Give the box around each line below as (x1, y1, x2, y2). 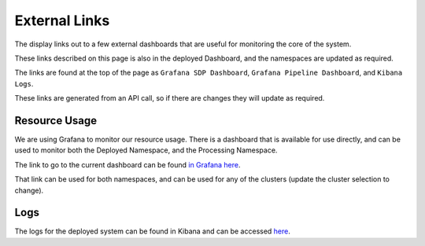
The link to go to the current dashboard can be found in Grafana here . (14, 160, 241, 169)
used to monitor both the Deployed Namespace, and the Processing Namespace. (14, 145, 278, 155)
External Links (14, 12, 110, 29)
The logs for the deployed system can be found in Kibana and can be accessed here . (14, 226, 291, 236)
